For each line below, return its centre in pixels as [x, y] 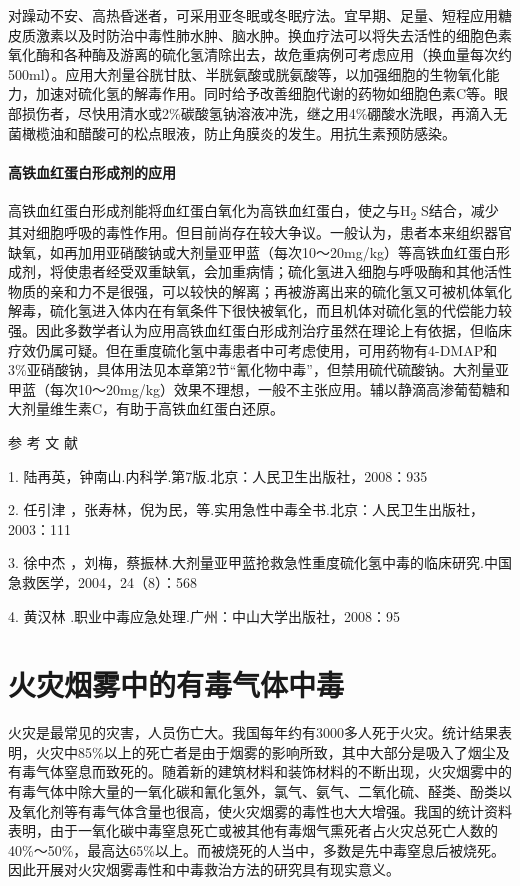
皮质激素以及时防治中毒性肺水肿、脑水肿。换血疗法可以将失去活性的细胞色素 [260, 34]
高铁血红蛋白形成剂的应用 [92, 171]
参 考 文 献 [43, 442]
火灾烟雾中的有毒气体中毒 [176, 684]
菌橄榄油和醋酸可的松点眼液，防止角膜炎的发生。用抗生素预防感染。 [232, 132]
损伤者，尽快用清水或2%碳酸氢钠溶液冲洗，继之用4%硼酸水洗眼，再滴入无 [264, 112]
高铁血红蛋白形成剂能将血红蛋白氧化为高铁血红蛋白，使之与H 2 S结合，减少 [253, 211]
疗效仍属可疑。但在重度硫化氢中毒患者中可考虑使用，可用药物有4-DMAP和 [253, 349]
